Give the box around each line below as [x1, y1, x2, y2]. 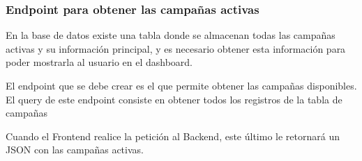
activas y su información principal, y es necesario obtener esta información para [6, 41, 346, 56]
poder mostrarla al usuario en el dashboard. [6, 55, 193, 69]
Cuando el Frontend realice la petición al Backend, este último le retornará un [6, 128, 340, 143]
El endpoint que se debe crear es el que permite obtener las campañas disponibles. [6, 78, 357, 92]
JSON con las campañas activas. [6, 142, 144, 157]
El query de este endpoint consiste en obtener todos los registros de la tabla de [6, 92, 342, 106]
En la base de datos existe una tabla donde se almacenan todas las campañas [6, 28, 335, 42]
